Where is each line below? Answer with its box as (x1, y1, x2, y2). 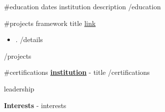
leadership (4, 83, 34, 93)
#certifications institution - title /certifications (4, 67, 150, 77)
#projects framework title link (4, 18, 96, 28)
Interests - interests (4, 100, 66, 110)
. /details (15, 34, 43, 45)
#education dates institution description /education (4, 1, 161, 11)
